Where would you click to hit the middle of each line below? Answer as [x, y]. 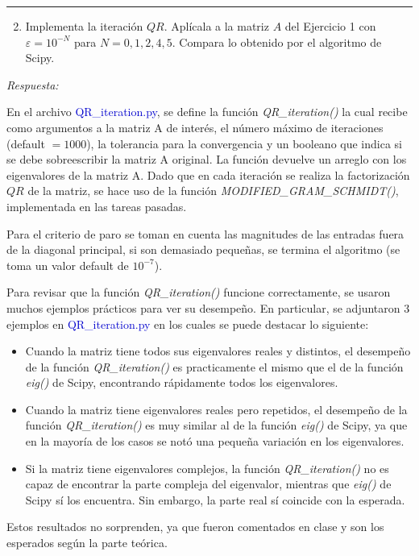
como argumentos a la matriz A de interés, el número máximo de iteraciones [195, 127]
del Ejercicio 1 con [330, 26]
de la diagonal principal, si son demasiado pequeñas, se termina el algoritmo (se [203, 249]
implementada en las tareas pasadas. [97, 206]
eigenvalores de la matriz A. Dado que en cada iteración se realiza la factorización [208, 174]
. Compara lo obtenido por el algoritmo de [277, 41]
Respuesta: [33, 84]
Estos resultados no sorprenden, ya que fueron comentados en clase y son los [195, 527]
